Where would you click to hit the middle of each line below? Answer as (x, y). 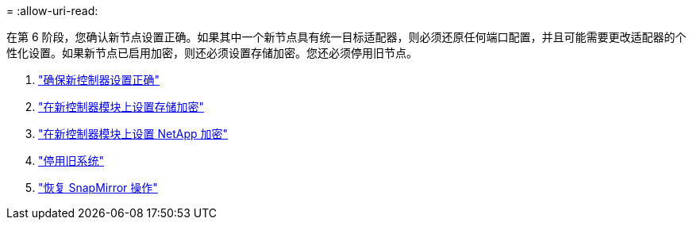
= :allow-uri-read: (52, 11)
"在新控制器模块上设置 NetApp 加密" (133, 134)
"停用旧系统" (71, 161)
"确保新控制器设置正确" (99, 80)
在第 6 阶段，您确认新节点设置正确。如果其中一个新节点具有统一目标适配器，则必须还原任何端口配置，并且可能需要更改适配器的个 (346, 37)
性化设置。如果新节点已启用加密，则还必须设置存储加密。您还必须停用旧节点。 (212, 53)
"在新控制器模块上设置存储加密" (121, 107)
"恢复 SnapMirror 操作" (98, 188)
